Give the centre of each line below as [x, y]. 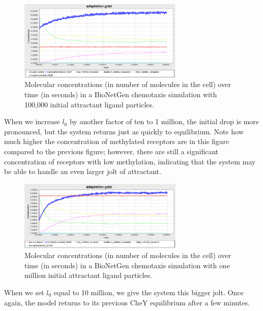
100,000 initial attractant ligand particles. [89, 104]
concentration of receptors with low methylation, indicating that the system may [130, 161]
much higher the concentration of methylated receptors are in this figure [117, 141]
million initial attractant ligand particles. [89, 275]
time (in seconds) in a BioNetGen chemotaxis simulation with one [127, 265]
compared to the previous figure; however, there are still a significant [111, 151]
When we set [24, 292]
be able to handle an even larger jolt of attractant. [83, 171]
